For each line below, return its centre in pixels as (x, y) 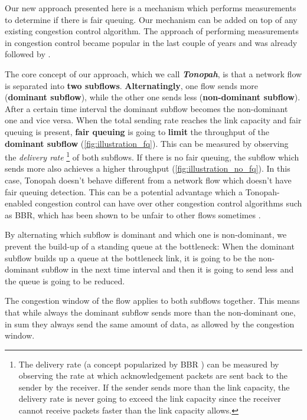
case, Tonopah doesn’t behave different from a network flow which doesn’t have (148, 180)
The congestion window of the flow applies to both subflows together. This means (152, 301)
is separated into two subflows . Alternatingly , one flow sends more (131, 85)
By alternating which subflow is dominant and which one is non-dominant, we (146, 234)
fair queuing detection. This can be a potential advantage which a (124, 191)
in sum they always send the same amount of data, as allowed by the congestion (150, 324)
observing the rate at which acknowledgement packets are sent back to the (153, 375)
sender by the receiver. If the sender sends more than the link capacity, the (154, 387)
